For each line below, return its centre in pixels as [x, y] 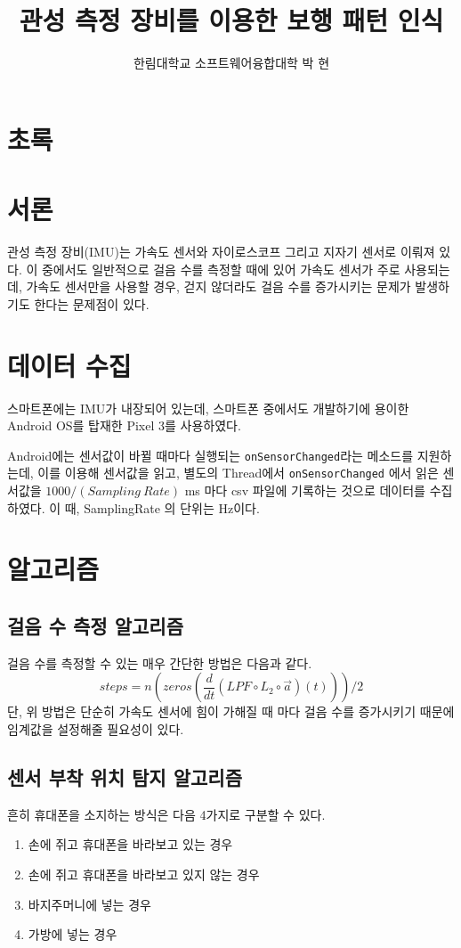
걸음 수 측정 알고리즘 [96, 625]
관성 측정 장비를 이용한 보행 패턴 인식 [231, 20]
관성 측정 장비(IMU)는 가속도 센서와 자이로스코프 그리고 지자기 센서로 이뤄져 [221, 252]
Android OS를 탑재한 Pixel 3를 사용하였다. [124, 425]
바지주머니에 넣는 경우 [89, 904]
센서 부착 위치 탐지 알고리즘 [125, 776]
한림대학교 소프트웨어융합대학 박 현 [231, 63]
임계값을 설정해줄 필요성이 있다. [96, 728]
